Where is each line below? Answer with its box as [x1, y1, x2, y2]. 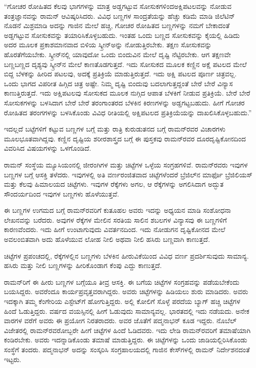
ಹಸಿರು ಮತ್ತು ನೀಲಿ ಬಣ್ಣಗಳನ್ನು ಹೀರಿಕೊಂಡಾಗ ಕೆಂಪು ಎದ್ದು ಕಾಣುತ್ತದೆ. [4, 260, 162, 270]
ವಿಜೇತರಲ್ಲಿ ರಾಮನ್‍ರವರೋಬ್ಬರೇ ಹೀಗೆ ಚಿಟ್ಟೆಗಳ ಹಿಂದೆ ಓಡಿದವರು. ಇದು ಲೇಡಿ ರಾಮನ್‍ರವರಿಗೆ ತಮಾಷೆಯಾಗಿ [4, 325, 251, 335]
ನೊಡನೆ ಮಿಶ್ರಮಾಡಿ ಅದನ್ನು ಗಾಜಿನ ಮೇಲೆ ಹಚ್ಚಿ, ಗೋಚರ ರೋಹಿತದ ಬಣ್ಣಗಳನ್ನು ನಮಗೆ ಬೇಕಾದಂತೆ [4, 20, 230, 31]
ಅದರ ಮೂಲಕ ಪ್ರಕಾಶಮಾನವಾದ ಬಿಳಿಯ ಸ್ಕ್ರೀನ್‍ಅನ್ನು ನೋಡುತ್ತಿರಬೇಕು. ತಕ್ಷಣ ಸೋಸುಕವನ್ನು [4, 39, 212, 50]
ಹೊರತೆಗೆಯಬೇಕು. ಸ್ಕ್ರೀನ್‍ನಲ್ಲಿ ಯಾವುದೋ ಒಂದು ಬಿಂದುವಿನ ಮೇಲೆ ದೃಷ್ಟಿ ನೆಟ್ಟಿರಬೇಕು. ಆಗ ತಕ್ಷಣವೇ [4, 49, 231, 59]
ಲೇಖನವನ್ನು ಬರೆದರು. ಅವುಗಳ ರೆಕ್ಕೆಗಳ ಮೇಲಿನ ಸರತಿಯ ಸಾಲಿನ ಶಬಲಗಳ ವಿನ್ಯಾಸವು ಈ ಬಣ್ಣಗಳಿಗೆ [4, 214, 227, 225]
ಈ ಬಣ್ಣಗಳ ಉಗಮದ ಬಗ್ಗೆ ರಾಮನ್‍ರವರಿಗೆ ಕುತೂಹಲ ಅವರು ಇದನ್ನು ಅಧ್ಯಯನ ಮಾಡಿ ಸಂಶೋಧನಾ [4, 205, 231, 215]
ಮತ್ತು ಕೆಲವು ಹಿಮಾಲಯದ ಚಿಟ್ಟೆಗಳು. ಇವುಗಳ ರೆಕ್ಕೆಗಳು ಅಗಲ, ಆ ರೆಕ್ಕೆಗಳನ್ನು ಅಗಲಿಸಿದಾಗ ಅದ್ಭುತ [4, 179, 224, 189]
